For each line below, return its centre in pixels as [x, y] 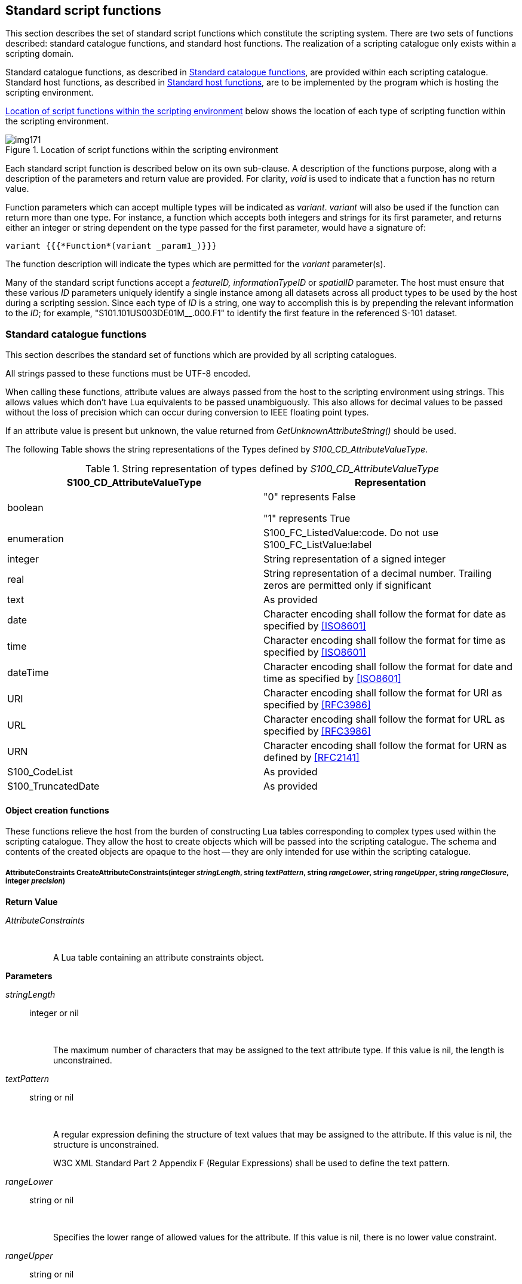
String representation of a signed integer [355, 559]
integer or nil [54, 1013]
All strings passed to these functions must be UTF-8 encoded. [128, 374]
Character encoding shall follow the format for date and [388, 667]
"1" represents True [307, 519]
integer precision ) [36, 881]
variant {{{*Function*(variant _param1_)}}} [111, 246]
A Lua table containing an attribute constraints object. [159, 958]
